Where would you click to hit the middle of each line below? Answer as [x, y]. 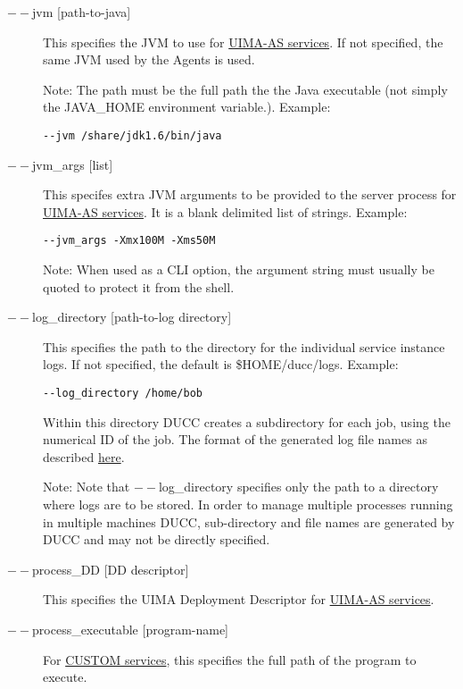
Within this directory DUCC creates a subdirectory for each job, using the [247, 421]
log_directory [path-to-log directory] [132, 317]
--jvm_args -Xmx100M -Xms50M [129, 241]
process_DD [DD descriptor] [111, 569]
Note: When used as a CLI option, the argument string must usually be [239, 269]
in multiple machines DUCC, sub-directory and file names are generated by [249, 521]
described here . [84, 456]
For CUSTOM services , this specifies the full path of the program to [230, 659]
